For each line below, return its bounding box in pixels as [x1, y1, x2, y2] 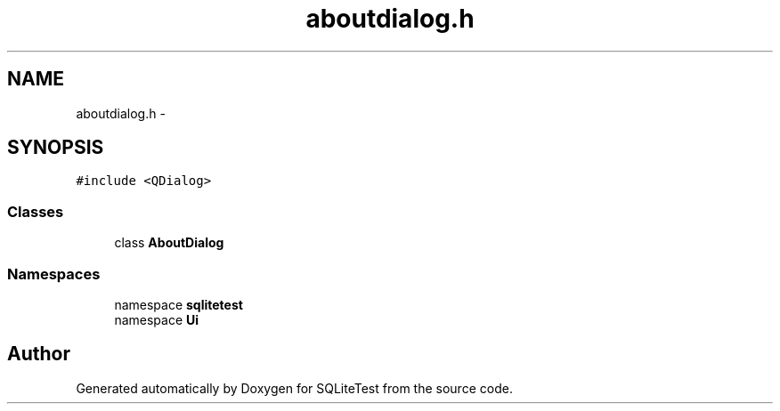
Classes [7, 202, 64, 221]
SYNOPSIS [7, 136, 104, 159]
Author [7, 342, 70, 366]
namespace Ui [114, 311, 199, 327]
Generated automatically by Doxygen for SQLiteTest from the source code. [76, 380, 513, 396]
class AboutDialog [114, 235, 224, 251]
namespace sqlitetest [114, 296, 243, 312]
